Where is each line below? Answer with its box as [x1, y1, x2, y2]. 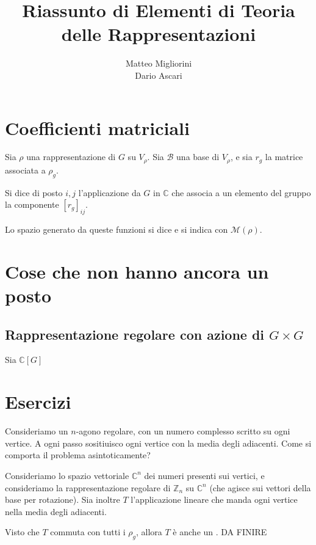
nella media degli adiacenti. [5, 505, 107, 518]
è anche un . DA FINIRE [173, 525, 267, 538]
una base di [176, 150, 220, 163]
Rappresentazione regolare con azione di [5, 324, 265, 343]
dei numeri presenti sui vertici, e [144, 469, 265, 481]
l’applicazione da [78, 186, 141, 199]
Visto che [5, 525, 40, 538]
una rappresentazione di [26, 150, 116, 163]
